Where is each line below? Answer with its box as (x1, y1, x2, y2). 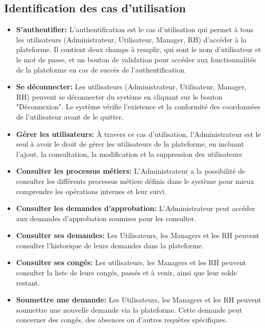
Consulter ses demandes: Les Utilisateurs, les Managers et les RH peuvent (16, 230, 259, 241)
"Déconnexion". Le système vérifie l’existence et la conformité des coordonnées (16, 101, 260, 112)
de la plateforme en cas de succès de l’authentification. (16, 64, 186, 75)
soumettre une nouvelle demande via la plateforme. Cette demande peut (16, 304, 243, 315)
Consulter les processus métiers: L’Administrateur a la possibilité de (16, 166, 246, 176)
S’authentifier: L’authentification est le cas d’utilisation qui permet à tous (16, 24, 254, 35)
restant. (16, 277, 40, 288)
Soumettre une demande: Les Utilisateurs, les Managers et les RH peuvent (16, 294, 261, 305)
